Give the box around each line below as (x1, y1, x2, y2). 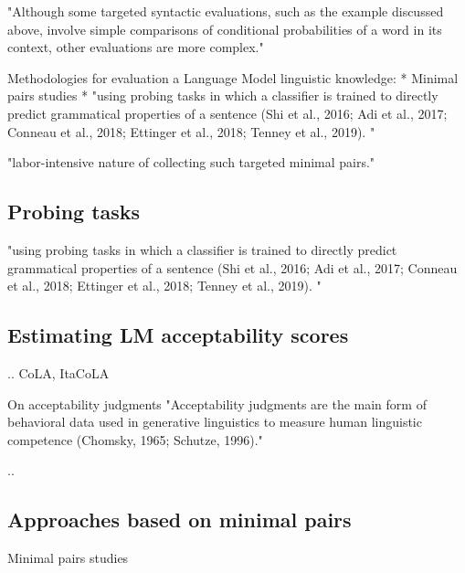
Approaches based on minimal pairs (7, 505, 352, 534)
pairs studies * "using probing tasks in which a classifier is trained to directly (7, 86, 439, 105)
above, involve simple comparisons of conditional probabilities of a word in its (7, 19, 442, 38)
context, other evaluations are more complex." (7, 37, 264, 57)
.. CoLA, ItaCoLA (7, 363, 110, 382)
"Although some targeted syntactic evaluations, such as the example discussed (7, 2, 444, 20)
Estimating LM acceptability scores (7, 321, 349, 349)
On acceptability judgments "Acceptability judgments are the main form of (7, 394, 427, 413)
